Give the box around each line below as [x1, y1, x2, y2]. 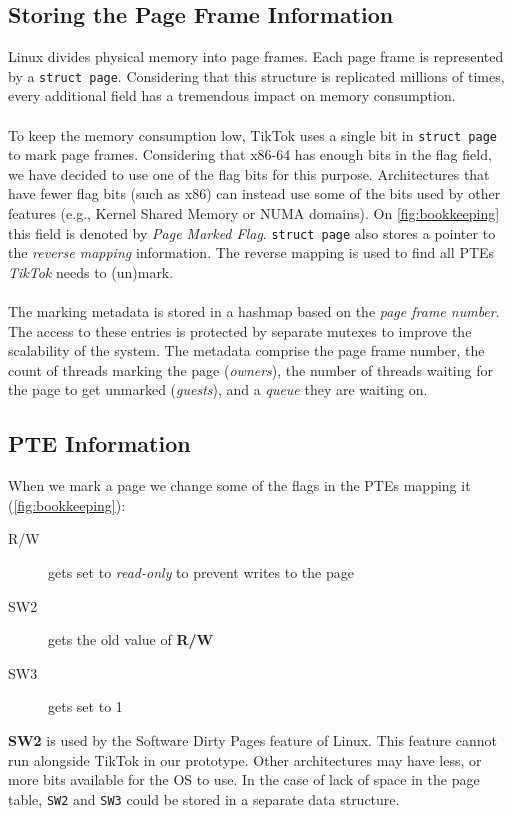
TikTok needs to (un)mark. [8, 261, 174, 282]
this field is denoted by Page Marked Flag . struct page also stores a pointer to [8, 222, 496, 243]
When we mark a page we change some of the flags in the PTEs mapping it [8, 475, 471, 496]
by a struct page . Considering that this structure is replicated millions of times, [8, 65, 505, 86]
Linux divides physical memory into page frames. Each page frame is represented [8, 46, 504, 67]
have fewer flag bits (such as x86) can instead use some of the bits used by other [8, 183, 501, 204]
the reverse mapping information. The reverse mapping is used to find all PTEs [8, 242, 495, 263]
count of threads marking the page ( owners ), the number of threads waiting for [8, 359, 493, 380]
